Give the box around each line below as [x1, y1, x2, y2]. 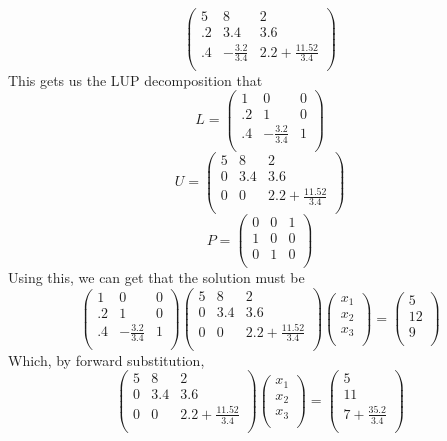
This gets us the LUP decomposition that [8, 69, 263, 90]
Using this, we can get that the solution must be [8, 267, 305, 288]
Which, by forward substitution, [8, 349, 205, 370]
